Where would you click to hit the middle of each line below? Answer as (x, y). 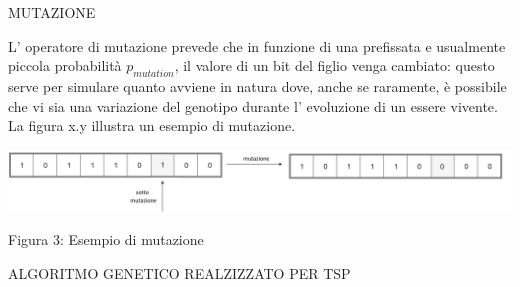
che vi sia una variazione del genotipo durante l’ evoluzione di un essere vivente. (253, 105)
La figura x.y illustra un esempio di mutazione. (152, 125)
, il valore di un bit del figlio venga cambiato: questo (334, 65)
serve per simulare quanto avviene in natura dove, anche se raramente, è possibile (257, 85)
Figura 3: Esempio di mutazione (106, 239)
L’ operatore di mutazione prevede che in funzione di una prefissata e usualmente (257, 45)
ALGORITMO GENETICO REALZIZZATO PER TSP (179, 272)
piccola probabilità (65, 65)
